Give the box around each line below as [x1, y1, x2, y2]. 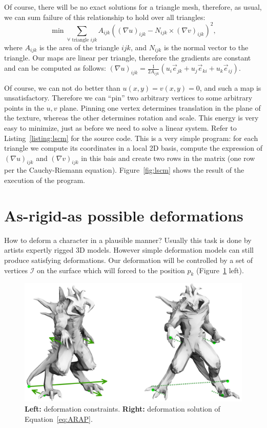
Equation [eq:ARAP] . [25, 413, 93, 424]
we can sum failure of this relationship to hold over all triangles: [4, 11, 206, 22]
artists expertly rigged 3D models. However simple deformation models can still [4, 244, 254, 255]
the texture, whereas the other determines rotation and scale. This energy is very [4, 112, 259, 123]
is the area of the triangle [39, 42, 119, 53]
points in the [4, 102, 44, 113]
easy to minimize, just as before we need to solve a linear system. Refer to [4, 122, 237, 133]
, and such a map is [199, 82, 261, 93]
